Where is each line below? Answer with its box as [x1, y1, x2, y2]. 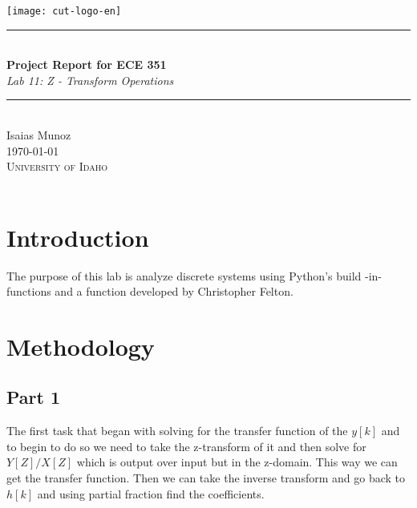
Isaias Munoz [6, 127, 71, 143]
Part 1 [6, 385, 61, 409]
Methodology [6, 329, 155, 362]
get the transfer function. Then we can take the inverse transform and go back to [6, 470, 406, 486]
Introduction [6, 220, 149, 253]
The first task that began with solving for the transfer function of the [6, 422, 348, 439]
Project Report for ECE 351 [6, 56, 167, 73]
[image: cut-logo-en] [6, 6, 122, 17]
